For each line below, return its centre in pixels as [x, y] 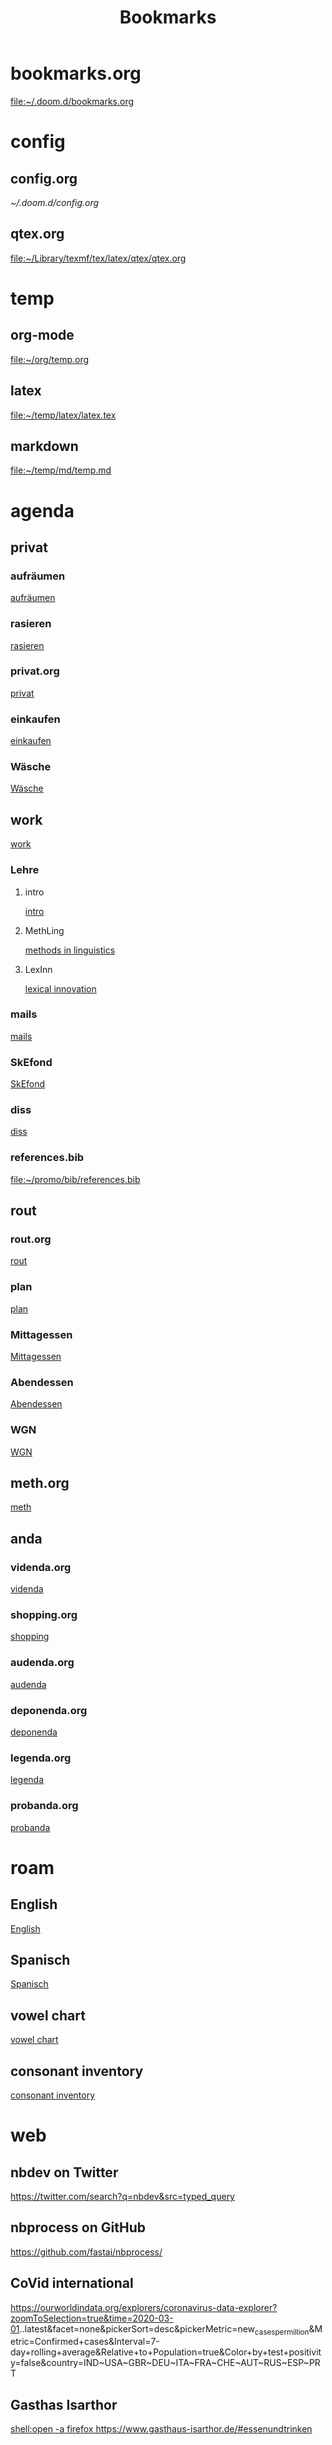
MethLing [44, 930]
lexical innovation [60, 988]
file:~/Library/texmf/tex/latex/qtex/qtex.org [98, 258]
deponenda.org [49, 1710]
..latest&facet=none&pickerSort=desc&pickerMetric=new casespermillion [164, 2329]
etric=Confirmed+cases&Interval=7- [85, 2342]
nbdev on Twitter [64, 2172]
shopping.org [44, 1615]
